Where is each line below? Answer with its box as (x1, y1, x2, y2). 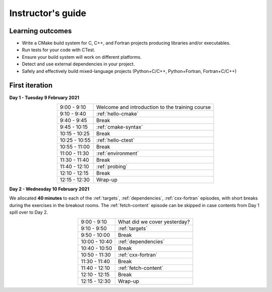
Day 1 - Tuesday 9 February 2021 (9, 94, 80, 101)
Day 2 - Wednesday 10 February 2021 (9, 186, 90, 192)
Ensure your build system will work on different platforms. (22, 54, 142, 60)
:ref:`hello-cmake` (96, 110, 139, 117)
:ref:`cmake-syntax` (96, 123, 143, 130)
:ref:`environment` (96, 150, 139, 157)
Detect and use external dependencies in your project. (22, 61, 135, 67)
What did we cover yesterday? (118, 219, 190, 226)
